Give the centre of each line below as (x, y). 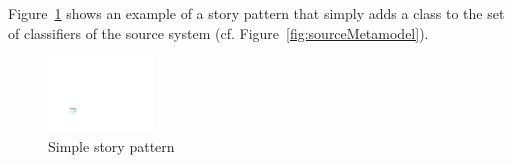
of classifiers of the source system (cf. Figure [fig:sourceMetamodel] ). (218, 32)
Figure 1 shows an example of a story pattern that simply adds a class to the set (256, 13)
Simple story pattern (111, 145)
